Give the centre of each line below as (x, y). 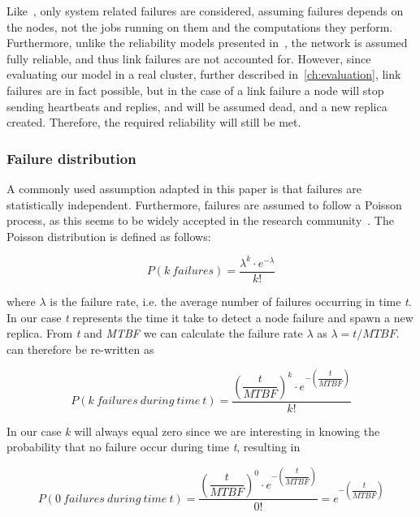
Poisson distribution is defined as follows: (109, 236)
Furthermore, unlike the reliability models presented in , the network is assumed (207, 43)
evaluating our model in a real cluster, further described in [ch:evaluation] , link (204, 74)
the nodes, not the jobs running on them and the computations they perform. (200, 26)
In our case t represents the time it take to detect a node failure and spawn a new (210, 317)
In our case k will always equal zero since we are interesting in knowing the (193, 431)
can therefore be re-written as (80, 349)
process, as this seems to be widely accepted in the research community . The (200, 220)
